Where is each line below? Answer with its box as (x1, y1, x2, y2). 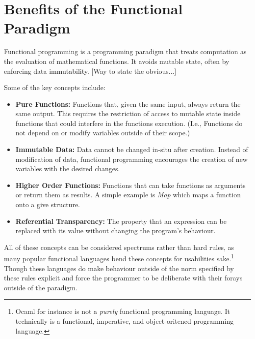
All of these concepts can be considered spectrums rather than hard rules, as (4, 242, 234, 252)
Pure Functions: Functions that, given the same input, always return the (15, 98, 241, 109)
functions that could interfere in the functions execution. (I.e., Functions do (15, 118, 243, 128)
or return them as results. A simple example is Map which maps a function (15, 189, 241, 200)
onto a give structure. (15, 199, 80, 210)
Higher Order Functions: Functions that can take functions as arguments (15, 180, 246, 190)
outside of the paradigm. (4, 282, 77, 292)
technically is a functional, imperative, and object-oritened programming (15, 316, 234, 326)
